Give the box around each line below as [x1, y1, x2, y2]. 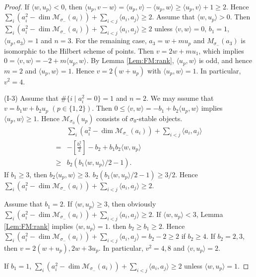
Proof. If [4, 1, 29, 11]
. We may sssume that [146, 93, 214, 103]
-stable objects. [136, 113, 183, 123]
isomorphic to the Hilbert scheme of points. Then [4, 45, 154, 56]
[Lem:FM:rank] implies [4, 220, 73, 231]
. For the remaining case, [71, 35, 147, 46]
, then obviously [107, 199, 156, 209]
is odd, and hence [198, 55, 253, 66]
